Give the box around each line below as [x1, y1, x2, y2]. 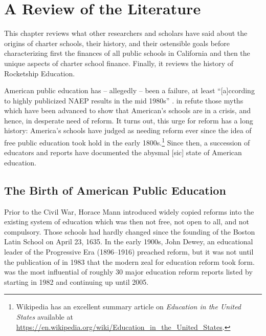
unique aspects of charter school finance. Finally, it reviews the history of [4, 57, 233, 68]
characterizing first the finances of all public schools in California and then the [4, 48, 250, 58]
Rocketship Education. [4, 68, 75, 78]
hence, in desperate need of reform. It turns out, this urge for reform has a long [4, 115, 253, 125]
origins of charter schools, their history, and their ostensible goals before [4, 37, 230, 48]
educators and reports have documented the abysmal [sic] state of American [4, 147, 242, 158]
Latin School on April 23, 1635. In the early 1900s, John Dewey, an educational [4, 236, 253, 247]
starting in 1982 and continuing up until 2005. [4, 276, 149, 287]
